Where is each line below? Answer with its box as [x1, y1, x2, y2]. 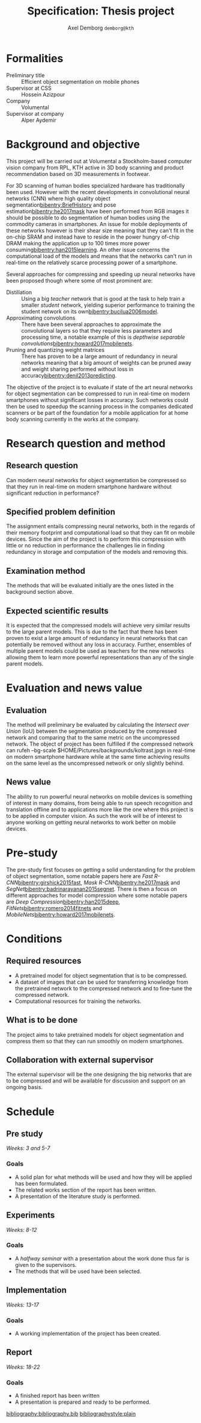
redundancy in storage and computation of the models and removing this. [6, 548, 188, 556]
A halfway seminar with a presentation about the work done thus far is [14, 1255, 190, 1262]
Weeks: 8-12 [6, 1226, 37, 1233]
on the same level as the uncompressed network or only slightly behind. [6, 759, 184, 767]
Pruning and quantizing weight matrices [6, 346, 105, 353]
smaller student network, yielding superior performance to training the [21, 301, 195, 309]
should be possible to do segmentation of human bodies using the [6, 214, 170, 221]
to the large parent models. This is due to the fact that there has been [6, 628, 178, 635]
